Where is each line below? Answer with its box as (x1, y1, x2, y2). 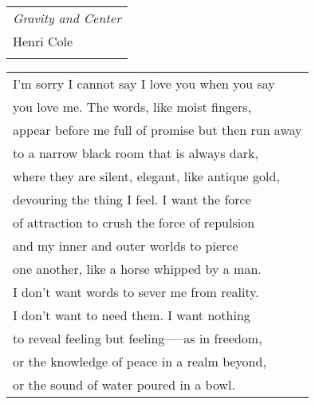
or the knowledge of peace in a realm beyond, (13, 352, 266, 370)
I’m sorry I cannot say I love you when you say (13, 74, 275, 93)
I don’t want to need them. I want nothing (13, 306, 250, 324)
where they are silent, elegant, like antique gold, (13, 167, 280, 185)
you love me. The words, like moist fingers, (13, 97, 251, 116)
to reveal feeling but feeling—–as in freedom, (13, 329, 262, 347)
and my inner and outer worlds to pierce (13, 236, 238, 255)
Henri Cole (13, 32, 73, 50)
